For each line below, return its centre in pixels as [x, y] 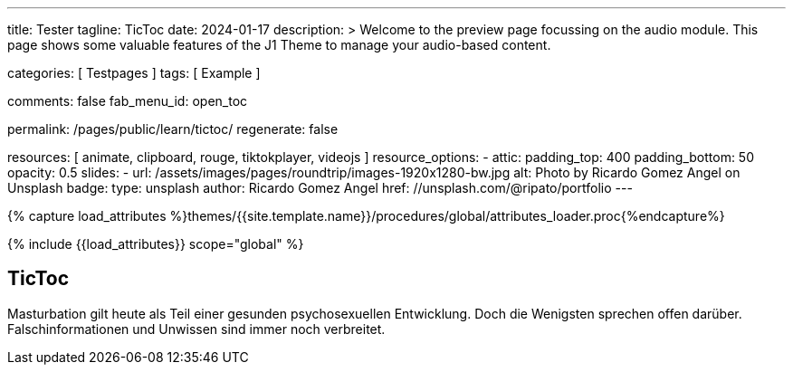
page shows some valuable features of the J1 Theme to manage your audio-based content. [279, 45]
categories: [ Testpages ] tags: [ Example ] [134, 73]
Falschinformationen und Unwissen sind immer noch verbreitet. [196, 329]
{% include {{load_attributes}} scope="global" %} [156, 244]
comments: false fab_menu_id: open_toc [128, 101]
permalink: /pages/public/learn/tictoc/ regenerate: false [173, 129]
